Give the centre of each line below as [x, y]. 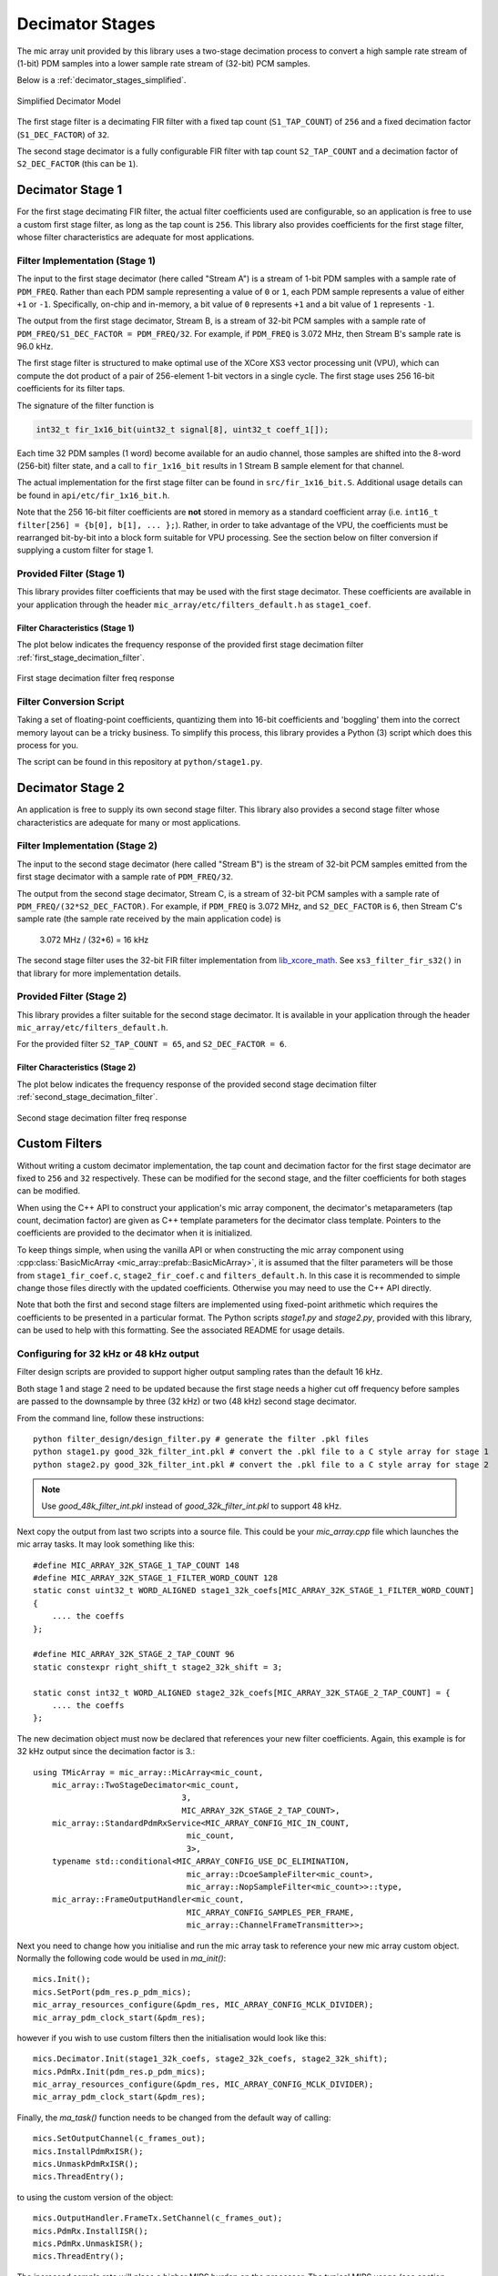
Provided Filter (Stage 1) [71, 574]
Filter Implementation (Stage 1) [86, 260]
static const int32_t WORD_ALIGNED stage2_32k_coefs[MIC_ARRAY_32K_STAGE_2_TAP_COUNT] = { [242, 1692]
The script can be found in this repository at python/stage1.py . [140, 762]
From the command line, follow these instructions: [111, 1418]
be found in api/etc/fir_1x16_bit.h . [93, 495]
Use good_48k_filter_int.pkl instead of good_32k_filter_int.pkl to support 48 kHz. [191, 1506]
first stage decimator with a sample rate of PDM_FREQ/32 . [125, 877]
